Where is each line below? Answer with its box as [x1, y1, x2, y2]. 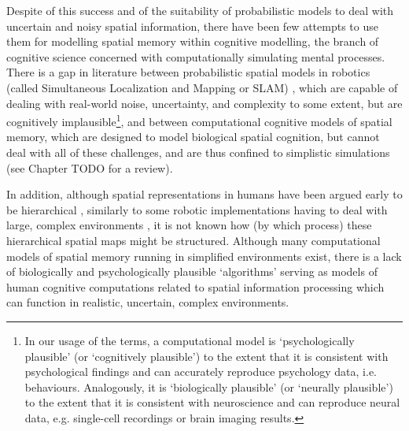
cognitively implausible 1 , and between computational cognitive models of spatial [6, 111, 392, 129]
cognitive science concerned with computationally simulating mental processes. [6, 48, 385, 65]
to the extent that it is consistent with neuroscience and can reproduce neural [24, 394, 400, 411]
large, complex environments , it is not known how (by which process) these [6, 217, 372, 233]
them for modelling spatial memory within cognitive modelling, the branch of [6, 33, 379, 50]
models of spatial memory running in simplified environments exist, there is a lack [6, 247, 402, 264]
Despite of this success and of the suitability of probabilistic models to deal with [6, 2, 394, 18]
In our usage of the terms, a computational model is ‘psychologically [24, 332, 355, 348]
